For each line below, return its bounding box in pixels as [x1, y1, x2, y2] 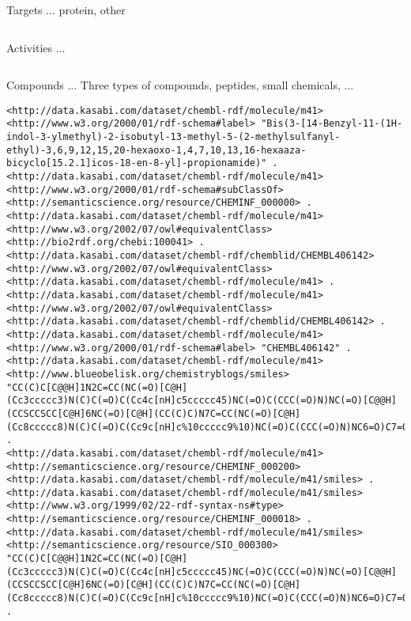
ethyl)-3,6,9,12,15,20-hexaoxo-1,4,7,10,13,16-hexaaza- [6, 144, 307, 156]
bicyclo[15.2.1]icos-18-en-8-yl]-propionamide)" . [6, 157, 278, 169]
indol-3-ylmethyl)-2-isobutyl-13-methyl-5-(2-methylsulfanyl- [6, 131, 341, 143]
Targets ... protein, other [6, 2, 126, 17]
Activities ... [6, 39, 66, 55]
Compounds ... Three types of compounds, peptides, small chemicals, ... [6, 77, 354, 93]
